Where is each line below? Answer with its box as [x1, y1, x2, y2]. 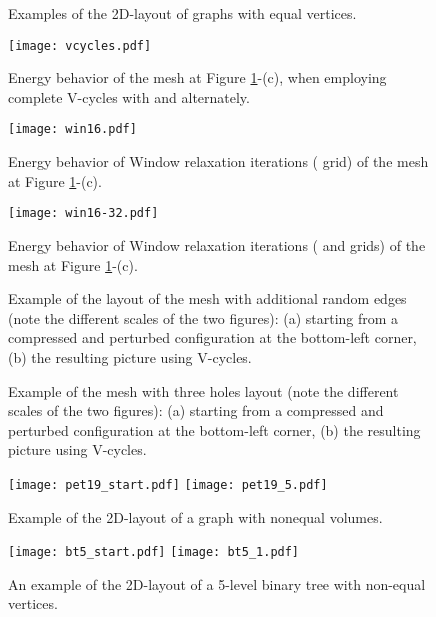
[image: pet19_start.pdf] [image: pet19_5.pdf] [8, 477, 328, 492]
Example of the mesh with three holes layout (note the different [8, 380, 399, 401]
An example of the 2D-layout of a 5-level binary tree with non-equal [8, 573, 426, 594]
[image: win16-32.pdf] [8, 206, 159, 221]
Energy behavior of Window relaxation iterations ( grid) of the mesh [8, 151, 429, 172]
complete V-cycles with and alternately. [8, 86, 250, 107]
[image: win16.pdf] [8, 122, 137, 137]
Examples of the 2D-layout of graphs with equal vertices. [8, 3, 357, 23]
